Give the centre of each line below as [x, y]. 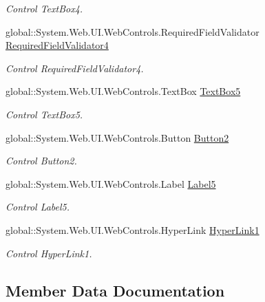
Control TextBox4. [44, 8]
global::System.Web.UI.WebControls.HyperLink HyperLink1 [132, 229]
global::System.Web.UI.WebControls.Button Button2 [117, 137]
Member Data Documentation [115, 290]
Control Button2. [41, 161]
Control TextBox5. [44, 114]
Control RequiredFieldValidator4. [75, 68]
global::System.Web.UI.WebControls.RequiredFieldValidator [132, 31]
